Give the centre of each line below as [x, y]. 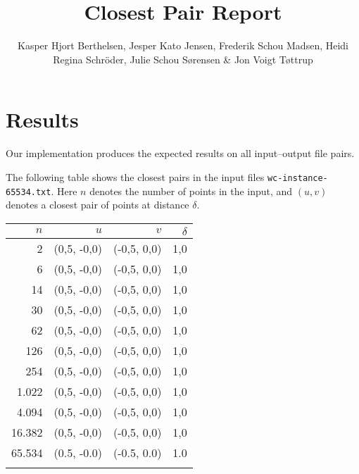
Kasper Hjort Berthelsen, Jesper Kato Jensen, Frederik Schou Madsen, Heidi [183, 45]
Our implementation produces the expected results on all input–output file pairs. [180, 153]
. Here [64, 191]
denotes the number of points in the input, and [191, 191]
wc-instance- [297, 178]
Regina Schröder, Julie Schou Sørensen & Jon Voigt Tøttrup [183, 59]
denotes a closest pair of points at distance [97, 205]
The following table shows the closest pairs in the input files [135, 176]
